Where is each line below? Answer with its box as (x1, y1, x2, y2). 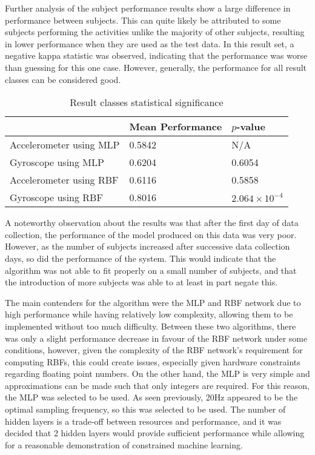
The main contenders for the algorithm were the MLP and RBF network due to (5, 296, 301, 308)
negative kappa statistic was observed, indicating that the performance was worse (5, 49, 308, 62)
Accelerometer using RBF (10, 173, 119, 187)
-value (236, 119, 265, 134)
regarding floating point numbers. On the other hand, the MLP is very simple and (5, 367, 310, 380)
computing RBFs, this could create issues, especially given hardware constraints (5, 355, 300, 368)
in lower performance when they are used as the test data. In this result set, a (5, 37, 294, 50)
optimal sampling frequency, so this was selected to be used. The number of (5, 403, 286, 416)
